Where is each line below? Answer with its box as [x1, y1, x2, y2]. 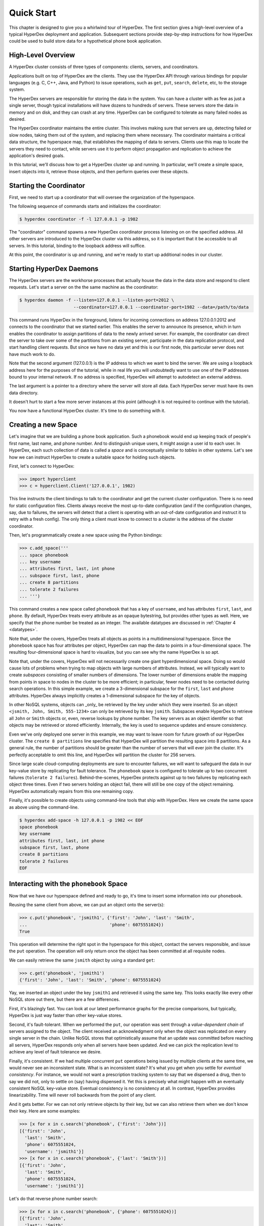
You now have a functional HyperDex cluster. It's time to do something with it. [9, 408, 166, 414]
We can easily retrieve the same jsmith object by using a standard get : [9, 957, 155, 963]
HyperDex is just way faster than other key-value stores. [9, 1013, 123, 1019]
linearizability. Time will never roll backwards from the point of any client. [9, 1092, 156, 1098]
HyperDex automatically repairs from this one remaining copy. [9, 788, 134, 794]
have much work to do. [9, 351, 56, 357]
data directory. [9, 390, 39, 396]
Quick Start [9, 7, 56, 18]
